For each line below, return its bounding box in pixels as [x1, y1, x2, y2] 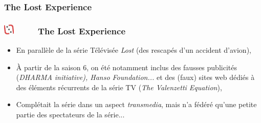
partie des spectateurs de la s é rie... [16, 109, 125, 119]
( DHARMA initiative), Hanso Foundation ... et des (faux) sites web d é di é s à [16, 72, 255, 83]
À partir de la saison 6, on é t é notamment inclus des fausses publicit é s [16, 61, 237, 72]
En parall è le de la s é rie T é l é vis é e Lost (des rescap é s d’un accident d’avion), [16, 44, 251, 55]
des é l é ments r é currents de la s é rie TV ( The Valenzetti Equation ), [16, 81, 222, 92]
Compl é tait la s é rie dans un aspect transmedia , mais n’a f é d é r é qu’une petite [16, 99, 257, 110]
